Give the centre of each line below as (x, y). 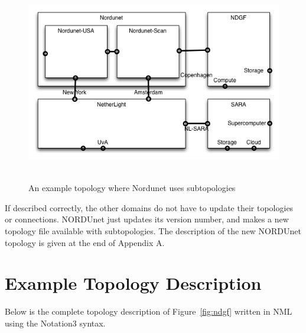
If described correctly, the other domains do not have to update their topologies (149, 207)
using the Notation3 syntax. (55, 323)
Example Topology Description (133, 283)
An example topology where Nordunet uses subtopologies (132, 188)
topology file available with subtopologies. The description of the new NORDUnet (153, 231)
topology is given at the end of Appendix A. (85, 242)
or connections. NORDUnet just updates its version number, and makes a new (147, 219)
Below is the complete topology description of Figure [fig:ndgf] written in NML (149, 311)
